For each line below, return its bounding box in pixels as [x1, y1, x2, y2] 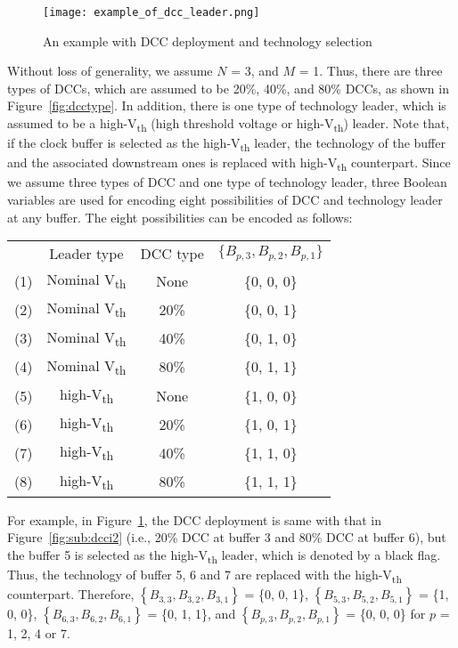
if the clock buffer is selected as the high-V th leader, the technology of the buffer [7, 134, 446, 154]
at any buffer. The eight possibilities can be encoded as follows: [7, 207, 353, 226]
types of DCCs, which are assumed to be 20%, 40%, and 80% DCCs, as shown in [7, 78, 449, 97]
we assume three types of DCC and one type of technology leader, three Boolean [7, 173, 447, 191]
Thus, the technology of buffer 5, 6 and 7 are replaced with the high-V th [7, 565, 402, 586]
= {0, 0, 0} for [346, 604, 426, 623]
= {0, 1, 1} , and [147, 604, 236, 623]
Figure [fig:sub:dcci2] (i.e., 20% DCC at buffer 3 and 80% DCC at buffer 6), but [7, 528, 446, 547]
